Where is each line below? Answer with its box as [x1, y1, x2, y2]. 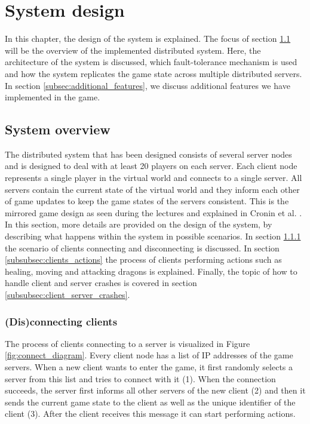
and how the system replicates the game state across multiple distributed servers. [5, 67, 302, 79]
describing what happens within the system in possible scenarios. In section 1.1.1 [5, 230, 301, 242]
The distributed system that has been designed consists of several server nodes [5, 148, 292, 160]
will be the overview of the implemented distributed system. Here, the [5, 44, 261, 56]
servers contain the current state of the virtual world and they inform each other [5, 183, 300, 195]
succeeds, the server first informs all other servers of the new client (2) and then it [5, 384, 306, 397]
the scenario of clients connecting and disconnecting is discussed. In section [5, 241, 280, 254]
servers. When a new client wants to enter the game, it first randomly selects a [5, 361, 293, 373]
